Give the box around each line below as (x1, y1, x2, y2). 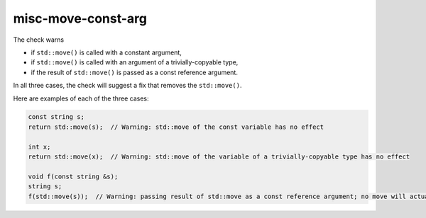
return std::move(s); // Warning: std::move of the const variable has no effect (28, 122, 324, 131)
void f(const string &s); (28, 172, 119, 180)
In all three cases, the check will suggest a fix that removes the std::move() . (13, 81, 242, 90)
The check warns (13, 35, 64, 44)
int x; (28, 142, 51, 151)
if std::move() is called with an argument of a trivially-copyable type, (31, 58, 239, 67)
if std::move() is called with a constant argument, (31, 48, 182, 57)
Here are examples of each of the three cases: (13, 94, 149, 103)
